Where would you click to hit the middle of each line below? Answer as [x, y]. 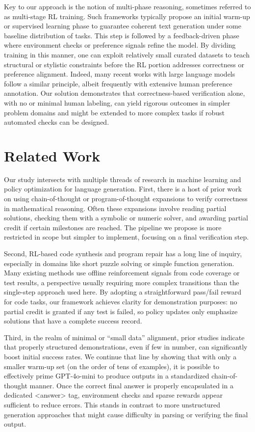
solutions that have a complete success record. [73, 321]
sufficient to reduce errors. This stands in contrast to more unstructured [112, 404]
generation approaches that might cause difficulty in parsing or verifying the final [126, 414]
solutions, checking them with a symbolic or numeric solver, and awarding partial [126, 218]
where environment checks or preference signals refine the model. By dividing [120, 45]
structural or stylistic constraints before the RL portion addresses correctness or [124, 64]
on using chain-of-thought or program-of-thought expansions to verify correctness [126, 199]
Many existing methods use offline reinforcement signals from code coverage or [122, 273]
